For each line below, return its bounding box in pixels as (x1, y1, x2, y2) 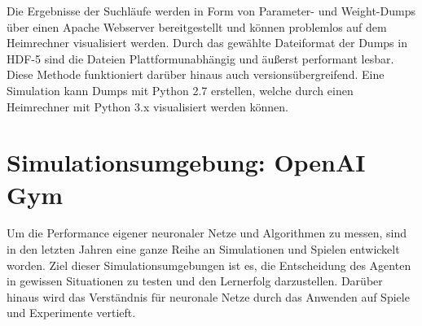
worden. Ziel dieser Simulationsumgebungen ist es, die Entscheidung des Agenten (7, 256, 411, 273)
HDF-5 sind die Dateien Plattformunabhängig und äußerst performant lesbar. (7, 50, 394, 67)
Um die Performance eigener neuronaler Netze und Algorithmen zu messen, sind (7, 224, 407, 241)
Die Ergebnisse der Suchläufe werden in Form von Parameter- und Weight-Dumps (7, 2, 415, 19)
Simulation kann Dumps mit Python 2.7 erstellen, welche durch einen (7, 81, 354, 98)
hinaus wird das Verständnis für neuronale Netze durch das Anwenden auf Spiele (7, 288, 410, 305)
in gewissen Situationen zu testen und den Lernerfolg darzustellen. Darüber (7, 272, 383, 289)
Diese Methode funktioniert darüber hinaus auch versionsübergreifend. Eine (7, 66, 385, 83)
